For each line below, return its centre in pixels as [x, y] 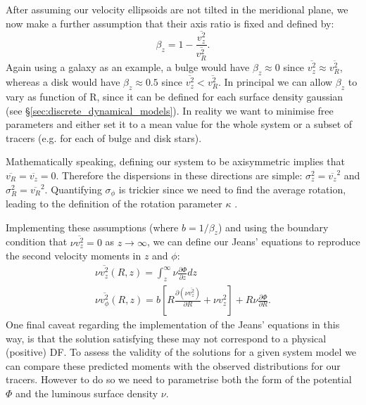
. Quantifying [73, 189]
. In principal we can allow [275, 82]
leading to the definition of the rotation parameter [114, 204]
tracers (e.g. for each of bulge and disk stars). [104, 137]
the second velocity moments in [74, 256]
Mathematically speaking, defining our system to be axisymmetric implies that [175, 161]
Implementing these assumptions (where [92, 227]
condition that [37, 242]
